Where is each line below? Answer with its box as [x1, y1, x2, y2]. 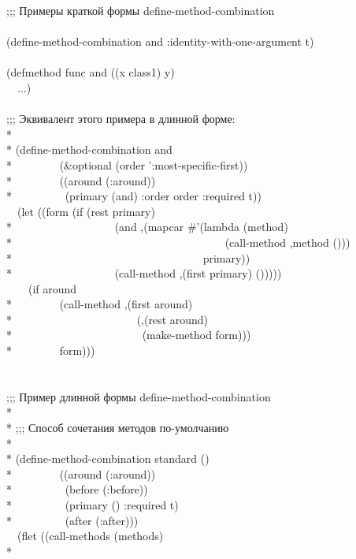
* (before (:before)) [6, 481, 148, 498]
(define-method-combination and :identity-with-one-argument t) [6, 33, 314, 50]
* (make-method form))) [6, 326, 251, 343]
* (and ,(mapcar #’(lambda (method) [6, 218, 288, 235]
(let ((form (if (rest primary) [17, 203, 155, 219]
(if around [28, 280, 77, 296]
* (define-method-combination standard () [6, 450, 210, 467]
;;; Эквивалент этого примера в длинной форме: [6, 110, 235, 127]
